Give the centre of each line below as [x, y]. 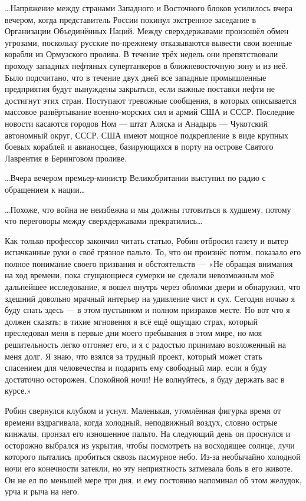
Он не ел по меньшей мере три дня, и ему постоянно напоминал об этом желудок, [153, 479]
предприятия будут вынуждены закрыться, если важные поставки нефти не [140, 89]
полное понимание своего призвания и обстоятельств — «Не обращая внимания [149, 263]
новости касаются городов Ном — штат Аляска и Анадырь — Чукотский [136, 123]
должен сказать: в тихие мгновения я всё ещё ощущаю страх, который [131, 321]
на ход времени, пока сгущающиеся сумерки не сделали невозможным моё [139, 275]
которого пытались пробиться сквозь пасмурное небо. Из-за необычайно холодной [153, 456]
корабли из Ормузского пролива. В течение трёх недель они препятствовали [142, 54]
